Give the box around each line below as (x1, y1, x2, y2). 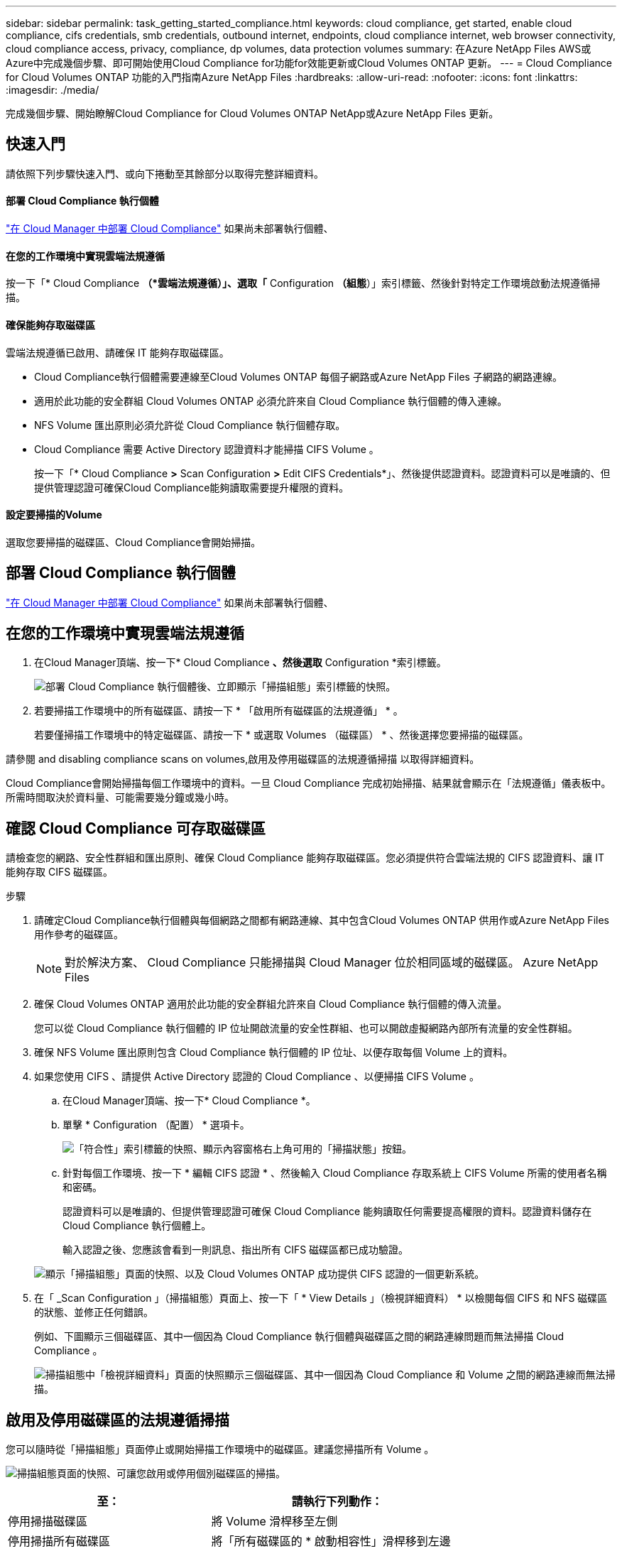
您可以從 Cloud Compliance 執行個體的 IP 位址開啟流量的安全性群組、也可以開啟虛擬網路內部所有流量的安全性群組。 (34, 1022, 578, 1035)
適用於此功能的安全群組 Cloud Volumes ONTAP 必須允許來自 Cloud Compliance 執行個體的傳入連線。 (34, 394, 508, 407)
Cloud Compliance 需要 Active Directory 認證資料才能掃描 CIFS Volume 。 (34, 442, 379, 455)
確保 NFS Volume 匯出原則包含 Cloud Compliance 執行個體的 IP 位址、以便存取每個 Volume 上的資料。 (34, 1046, 513, 1059)
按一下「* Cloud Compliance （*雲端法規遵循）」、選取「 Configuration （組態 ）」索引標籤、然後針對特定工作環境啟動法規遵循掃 (6, 277, 601, 290)
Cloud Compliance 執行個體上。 (62, 1219, 212, 1232)
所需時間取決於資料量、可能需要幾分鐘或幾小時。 (6, 791, 234, 804)
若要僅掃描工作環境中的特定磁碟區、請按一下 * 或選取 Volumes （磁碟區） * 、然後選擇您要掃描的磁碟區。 (34, 729, 529, 741)
